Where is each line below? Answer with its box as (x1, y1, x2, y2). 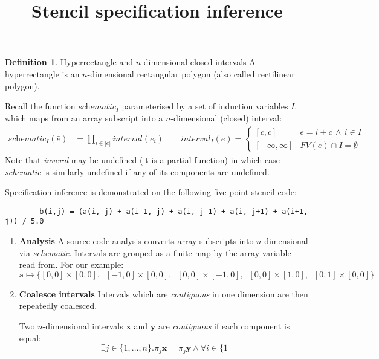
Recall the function (5, 100, 76, 112)
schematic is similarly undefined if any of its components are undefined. (5, 165, 270, 178)
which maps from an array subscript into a (5, 111, 163, 124)
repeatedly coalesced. (19, 299, 97, 312)
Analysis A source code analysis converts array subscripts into (19, 234, 254, 247)
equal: (19, 331, 41, 344)
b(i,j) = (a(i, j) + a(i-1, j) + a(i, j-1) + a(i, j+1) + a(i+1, (39, 207, 308, 216)
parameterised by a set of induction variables (121, 100, 288, 112)
